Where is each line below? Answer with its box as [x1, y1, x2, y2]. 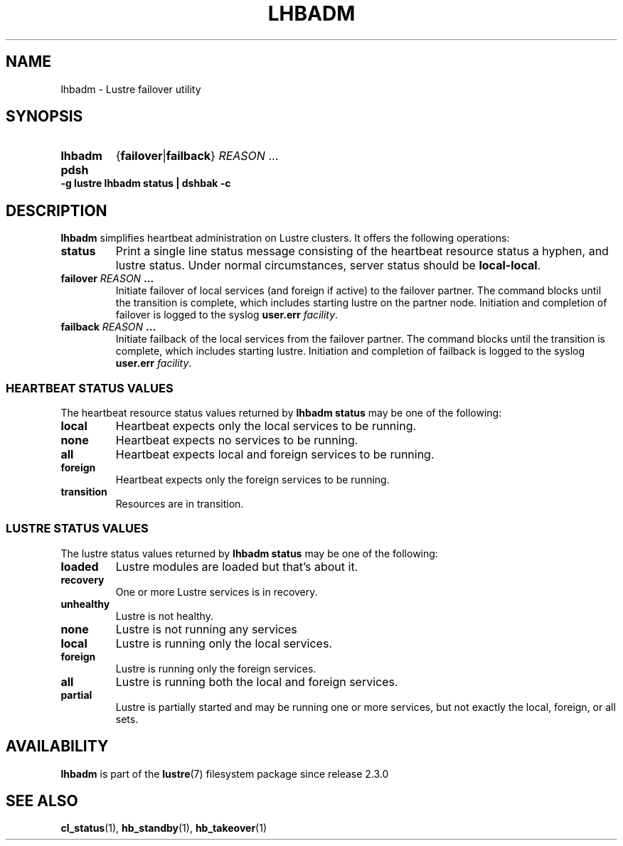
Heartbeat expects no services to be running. [115, 433, 358, 448]
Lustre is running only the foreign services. [115, 662, 316, 675]
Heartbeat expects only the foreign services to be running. [115, 473, 390, 486]
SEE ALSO [6, 792, 78, 810]
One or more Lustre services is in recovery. [115, 585, 318, 598]
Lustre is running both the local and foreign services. [115, 674, 398, 689]
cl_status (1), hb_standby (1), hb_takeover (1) [60, 822, 267, 835]
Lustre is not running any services [115, 621, 297, 636]
